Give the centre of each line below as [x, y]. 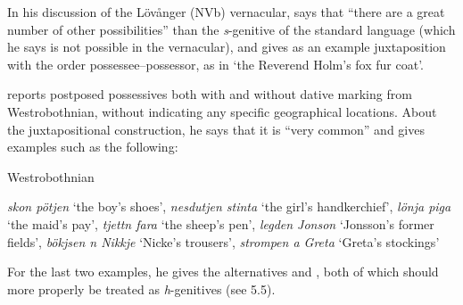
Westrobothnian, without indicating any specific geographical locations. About [222, 111]
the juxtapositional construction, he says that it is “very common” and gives [216, 129]
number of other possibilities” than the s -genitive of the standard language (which [231, 29]
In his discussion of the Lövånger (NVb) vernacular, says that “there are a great [226, 12]
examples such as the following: [93, 147]
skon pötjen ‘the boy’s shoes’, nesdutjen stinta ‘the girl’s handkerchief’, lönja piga [229, 206]
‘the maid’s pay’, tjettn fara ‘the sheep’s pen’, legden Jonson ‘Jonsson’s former [221, 223]
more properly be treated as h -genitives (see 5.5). [141, 289]
